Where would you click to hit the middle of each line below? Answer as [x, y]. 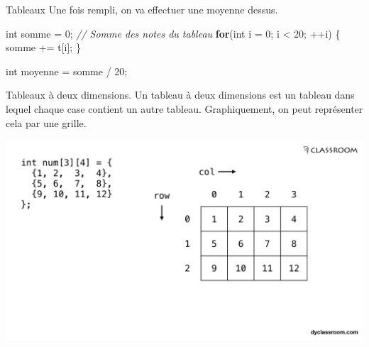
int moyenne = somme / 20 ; [67, 71]
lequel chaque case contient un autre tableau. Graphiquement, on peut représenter [184, 108]
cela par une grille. [46, 122]
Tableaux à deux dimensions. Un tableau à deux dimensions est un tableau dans [180, 95]
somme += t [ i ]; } [43, 47]
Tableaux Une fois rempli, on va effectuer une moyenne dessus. [142, 9]
